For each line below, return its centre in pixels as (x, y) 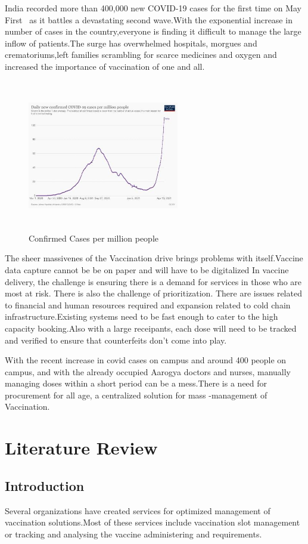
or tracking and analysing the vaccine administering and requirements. (133, 534)
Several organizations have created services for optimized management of (138, 510)
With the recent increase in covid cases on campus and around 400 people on (146, 360)
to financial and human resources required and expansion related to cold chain (148, 305)
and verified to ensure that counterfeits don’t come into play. (116, 340)
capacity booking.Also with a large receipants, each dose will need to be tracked (151, 328)
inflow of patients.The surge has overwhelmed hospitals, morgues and (131, 43)
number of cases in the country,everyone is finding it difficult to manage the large (153, 31)
